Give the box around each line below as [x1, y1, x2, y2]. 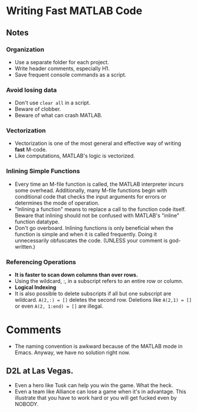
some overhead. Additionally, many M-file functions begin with [14, 187, 168, 194]
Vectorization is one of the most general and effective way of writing [14, 140, 182, 147]
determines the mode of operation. [14, 199, 100, 206]
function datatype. [14, 218, 60, 225]
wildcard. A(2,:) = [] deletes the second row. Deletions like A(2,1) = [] [14, 296, 192, 304]
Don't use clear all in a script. [14, 99, 91, 107]
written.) [14, 243, 35, 250]
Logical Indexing [14, 284, 57, 291]
